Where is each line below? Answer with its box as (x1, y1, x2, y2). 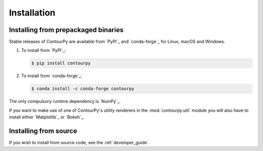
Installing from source (9, 127, 77, 135)
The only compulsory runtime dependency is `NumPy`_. (9, 99, 121, 104)
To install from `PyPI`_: (21, 48, 66, 53)
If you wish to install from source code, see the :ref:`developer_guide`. (9, 140, 150, 146)
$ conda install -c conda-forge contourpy (31, 86, 134, 92)
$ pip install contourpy (31, 61, 91, 66)
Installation (9, 7, 56, 18)
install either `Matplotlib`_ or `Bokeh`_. (9, 114, 85, 120)
